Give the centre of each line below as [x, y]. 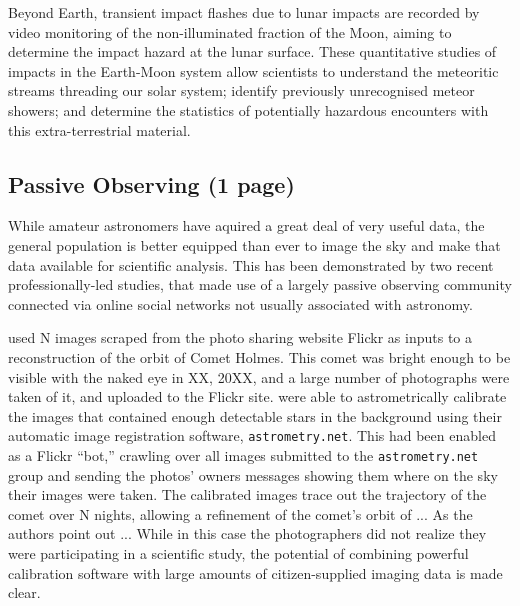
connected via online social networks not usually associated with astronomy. [240, 303]
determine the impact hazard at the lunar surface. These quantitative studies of [252, 51]
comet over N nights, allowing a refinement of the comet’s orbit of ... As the [240, 513]
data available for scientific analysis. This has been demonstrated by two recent [251, 264]
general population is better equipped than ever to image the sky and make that [254, 244]
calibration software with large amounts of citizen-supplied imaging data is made [255, 572]
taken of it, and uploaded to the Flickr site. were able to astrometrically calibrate [257, 396]
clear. [24, 592]
